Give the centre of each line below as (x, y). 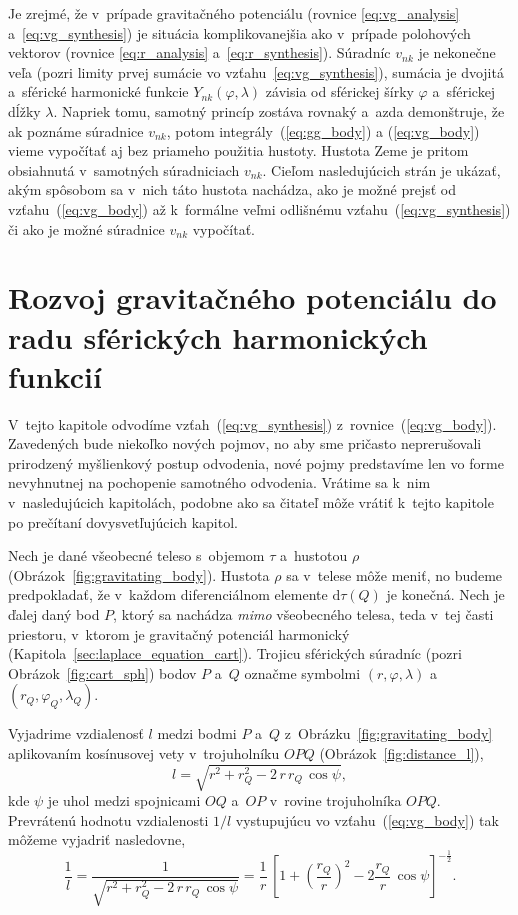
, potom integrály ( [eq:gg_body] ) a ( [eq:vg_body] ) (323, 130)
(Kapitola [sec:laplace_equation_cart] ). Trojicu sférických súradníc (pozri (235, 653)
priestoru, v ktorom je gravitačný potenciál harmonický (179, 633)
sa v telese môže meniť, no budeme (394, 574)
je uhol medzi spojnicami (124, 800)
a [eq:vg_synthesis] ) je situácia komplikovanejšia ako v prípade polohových (239, 32)
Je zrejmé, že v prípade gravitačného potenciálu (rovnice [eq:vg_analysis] (234, 13)
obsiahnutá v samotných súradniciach (124, 169)
